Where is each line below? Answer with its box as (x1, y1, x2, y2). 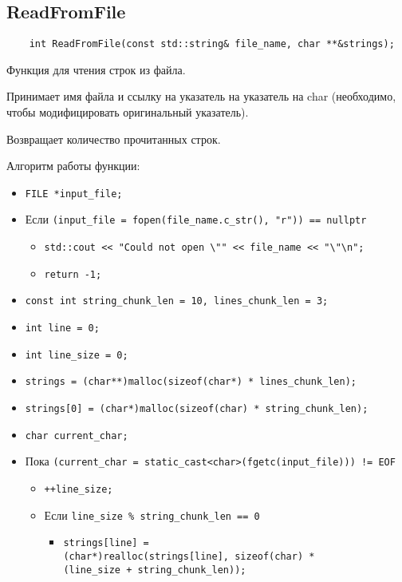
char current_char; (25, 430, 128, 441)
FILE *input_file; (25, 188, 123, 200)
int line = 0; (25, 323, 100, 335)
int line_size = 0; (25, 349, 128, 361)
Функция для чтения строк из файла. (6, 61, 186, 77)
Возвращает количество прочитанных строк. (6, 130, 221, 147)
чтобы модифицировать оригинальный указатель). (6, 104, 249, 121)
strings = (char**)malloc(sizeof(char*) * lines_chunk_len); (25, 376, 357, 388)
